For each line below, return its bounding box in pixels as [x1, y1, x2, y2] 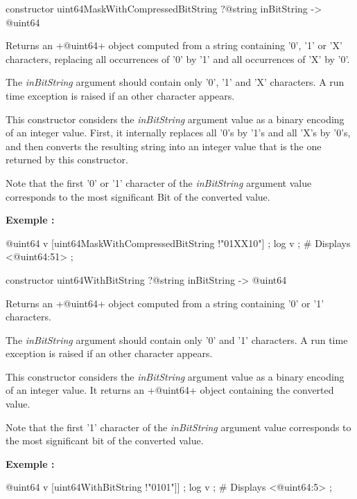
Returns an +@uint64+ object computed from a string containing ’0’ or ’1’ [6, 296, 324, 310]
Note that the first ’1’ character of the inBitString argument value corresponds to [6, 419, 351, 434]
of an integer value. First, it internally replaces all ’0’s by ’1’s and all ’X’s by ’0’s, [6, 125, 351, 140]
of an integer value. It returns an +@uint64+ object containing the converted [6, 383, 334, 397]
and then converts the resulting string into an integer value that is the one [6, 138, 322, 153]
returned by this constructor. [6, 152, 128, 167]
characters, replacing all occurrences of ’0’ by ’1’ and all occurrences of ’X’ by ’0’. [6, 51, 350, 66]
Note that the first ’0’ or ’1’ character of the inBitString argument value [6, 175, 312, 190]
